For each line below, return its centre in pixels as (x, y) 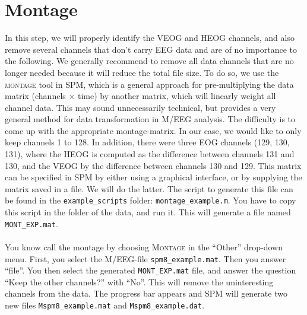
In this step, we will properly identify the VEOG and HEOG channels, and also (150, 38)
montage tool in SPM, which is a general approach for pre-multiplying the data (149, 84)
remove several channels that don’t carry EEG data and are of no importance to (151, 49)
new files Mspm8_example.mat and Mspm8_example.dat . (105, 305)
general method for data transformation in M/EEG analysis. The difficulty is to (150, 119)
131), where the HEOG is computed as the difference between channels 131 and (150, 154)
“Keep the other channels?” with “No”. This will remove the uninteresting (139, 281)
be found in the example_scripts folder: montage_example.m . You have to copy (151, 200)
